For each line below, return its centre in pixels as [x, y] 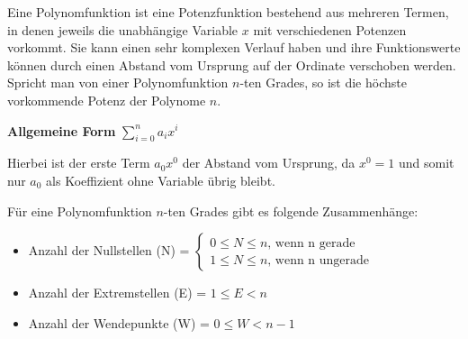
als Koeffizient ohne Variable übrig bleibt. [161, 180]
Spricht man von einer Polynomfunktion [118, 82]
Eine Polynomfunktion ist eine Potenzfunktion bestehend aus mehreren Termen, [228, 12]
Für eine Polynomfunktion [80, 211]
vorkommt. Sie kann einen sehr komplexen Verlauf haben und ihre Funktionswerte [234, 47]
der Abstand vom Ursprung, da [269, 163]
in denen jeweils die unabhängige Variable [123, 29]
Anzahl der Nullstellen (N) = [109, 250]
